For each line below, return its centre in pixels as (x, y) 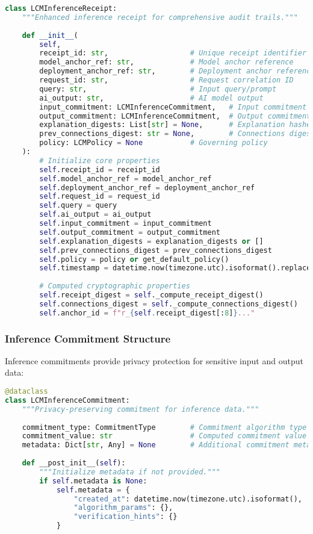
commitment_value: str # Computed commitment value (164, 436)
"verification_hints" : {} (126, 517)
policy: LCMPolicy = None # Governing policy (153, 143)
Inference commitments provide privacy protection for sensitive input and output (154, 360)
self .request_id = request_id (100, 197)
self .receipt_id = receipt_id (100, 169)
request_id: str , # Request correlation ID (166, 80)
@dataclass (26, 392)
